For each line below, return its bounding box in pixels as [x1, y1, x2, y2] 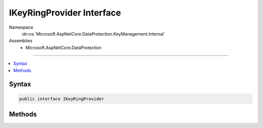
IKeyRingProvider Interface [9, 7, 121, 18]
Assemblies [9, 38, 33, 44]
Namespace [9, 24, 34, 30]
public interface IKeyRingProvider [19, 96, 104, 102]
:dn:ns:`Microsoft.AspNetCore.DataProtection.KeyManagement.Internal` [21, 31, 166, 37]
